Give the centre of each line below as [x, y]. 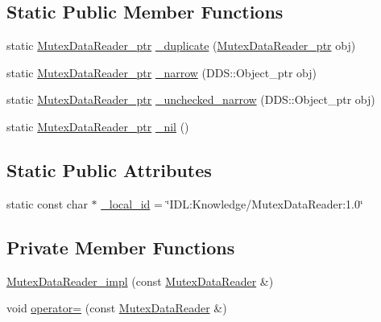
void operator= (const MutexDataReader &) [117, 308]
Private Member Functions [121, 247]
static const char [47, 203]
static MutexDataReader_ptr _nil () [98, 126]
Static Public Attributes [109, 169]
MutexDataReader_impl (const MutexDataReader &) [140, 281]
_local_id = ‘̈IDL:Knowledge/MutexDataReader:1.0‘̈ [232, 203]
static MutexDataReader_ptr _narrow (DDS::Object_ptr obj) [162, 72]
